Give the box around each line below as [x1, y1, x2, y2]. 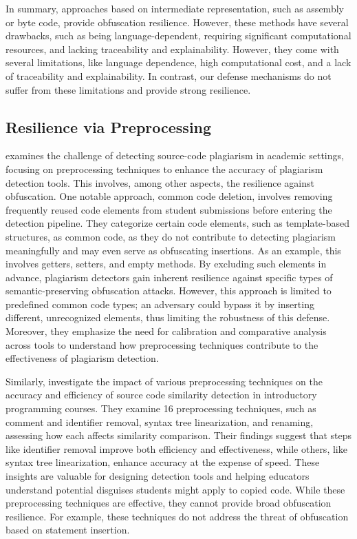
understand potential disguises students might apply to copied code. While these [6, 482, 345, 496]
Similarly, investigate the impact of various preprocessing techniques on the [6, 374, 323, 388]
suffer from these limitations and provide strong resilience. [6, 82, 251, 96]
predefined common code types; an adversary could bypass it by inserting [6, 296, 314, 311]
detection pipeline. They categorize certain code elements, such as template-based [6, 216, 350, 230]
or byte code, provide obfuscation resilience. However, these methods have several [6, 14, 349, 29]
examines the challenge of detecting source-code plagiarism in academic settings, [6, 148, 344, 163]
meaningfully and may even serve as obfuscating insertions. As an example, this [6, 243, 341, 257]
